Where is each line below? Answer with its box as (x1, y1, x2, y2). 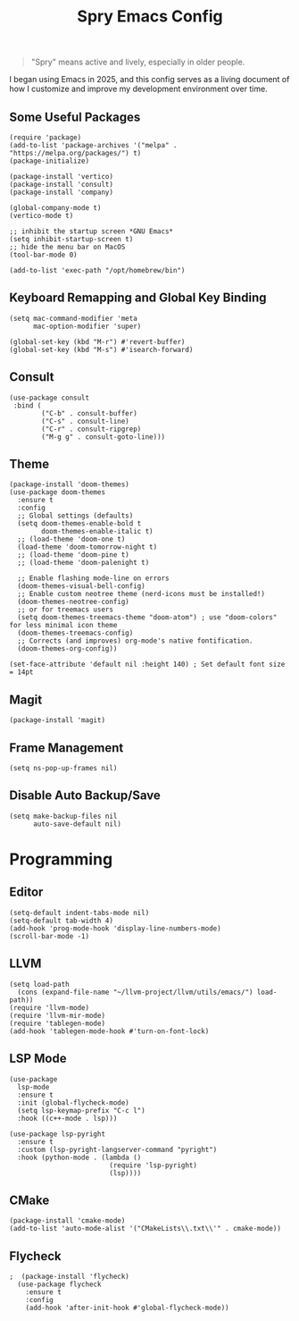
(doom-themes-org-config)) (17, 644, 118, 653)
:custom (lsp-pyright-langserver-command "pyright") (17, 1145, 218, 1154)
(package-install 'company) (9, 188, 114, 197)
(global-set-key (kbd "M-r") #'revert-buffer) (9, 337, 186, 346)
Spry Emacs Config (77, 6, 223, 27)
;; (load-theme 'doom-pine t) (17, 551, 129, 560)
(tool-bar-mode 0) (9, 250, 78, 259)
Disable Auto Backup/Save (9, 788, 161, 804)
